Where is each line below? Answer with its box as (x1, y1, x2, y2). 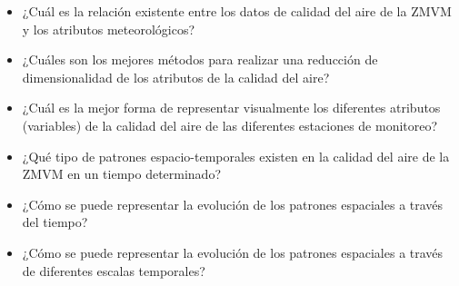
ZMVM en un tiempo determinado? (22, 164, 222, 183)
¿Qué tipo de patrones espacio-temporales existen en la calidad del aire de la (22, 146, 450, 165)
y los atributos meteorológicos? (22, 19, 195, 38)
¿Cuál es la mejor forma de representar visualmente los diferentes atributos (22, 98, 441, 117)
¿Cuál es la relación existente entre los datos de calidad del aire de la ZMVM (22, 2, 452, 20)
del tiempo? (22, 212, 88, 232)
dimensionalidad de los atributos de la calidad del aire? (22, 67, 330, 86)
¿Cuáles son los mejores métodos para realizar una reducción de (22, 50, 378, 69)
